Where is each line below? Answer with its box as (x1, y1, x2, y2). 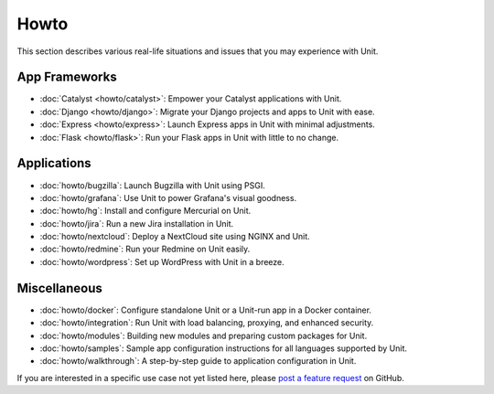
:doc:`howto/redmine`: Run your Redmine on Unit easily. (39, 243, 251, 255)
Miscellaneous (16, 280, 102, 296)
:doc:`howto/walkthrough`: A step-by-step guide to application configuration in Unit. (39, 356, 357, 367)
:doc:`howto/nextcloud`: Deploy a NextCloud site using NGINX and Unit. (39, 231, 310, 242)
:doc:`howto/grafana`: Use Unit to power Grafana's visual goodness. (39, 192, 297, 203)
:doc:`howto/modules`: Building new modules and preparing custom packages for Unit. (39, 330, 368, 341)
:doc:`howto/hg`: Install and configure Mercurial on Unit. (39, 206, 252, 217)
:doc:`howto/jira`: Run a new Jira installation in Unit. (39, 218, 234, 229)
